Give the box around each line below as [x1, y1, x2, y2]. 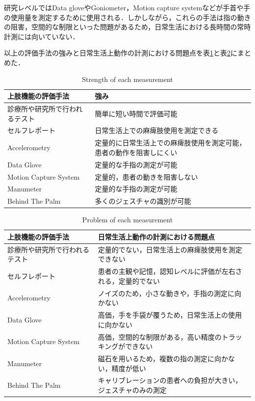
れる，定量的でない [98, 275, 160, 286]
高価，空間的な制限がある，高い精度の [98, 331, 222, 342]
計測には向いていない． [4, 31, 79, 41]
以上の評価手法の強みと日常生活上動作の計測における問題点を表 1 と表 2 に [4, 48, 237, 58]
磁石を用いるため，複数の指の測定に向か [98, 353, 229, 363]
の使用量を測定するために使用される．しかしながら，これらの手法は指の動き [4, 12, 251, 22]
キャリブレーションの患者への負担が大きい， [98, 375, 242, 385]
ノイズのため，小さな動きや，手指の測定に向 [98, 288, 242, 298]
